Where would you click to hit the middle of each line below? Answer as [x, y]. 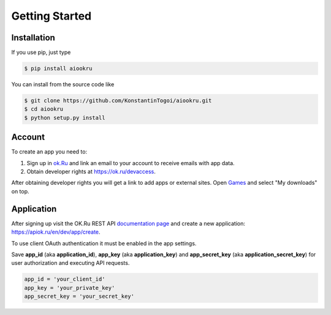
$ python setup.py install [65, 117]
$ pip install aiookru [58, 69]
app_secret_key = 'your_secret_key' [79, 296]
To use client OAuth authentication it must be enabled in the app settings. [104, 243]
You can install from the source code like [63, 84]
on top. [21, 191]
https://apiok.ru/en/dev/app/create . [56, 232]
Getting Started [51, 16]
